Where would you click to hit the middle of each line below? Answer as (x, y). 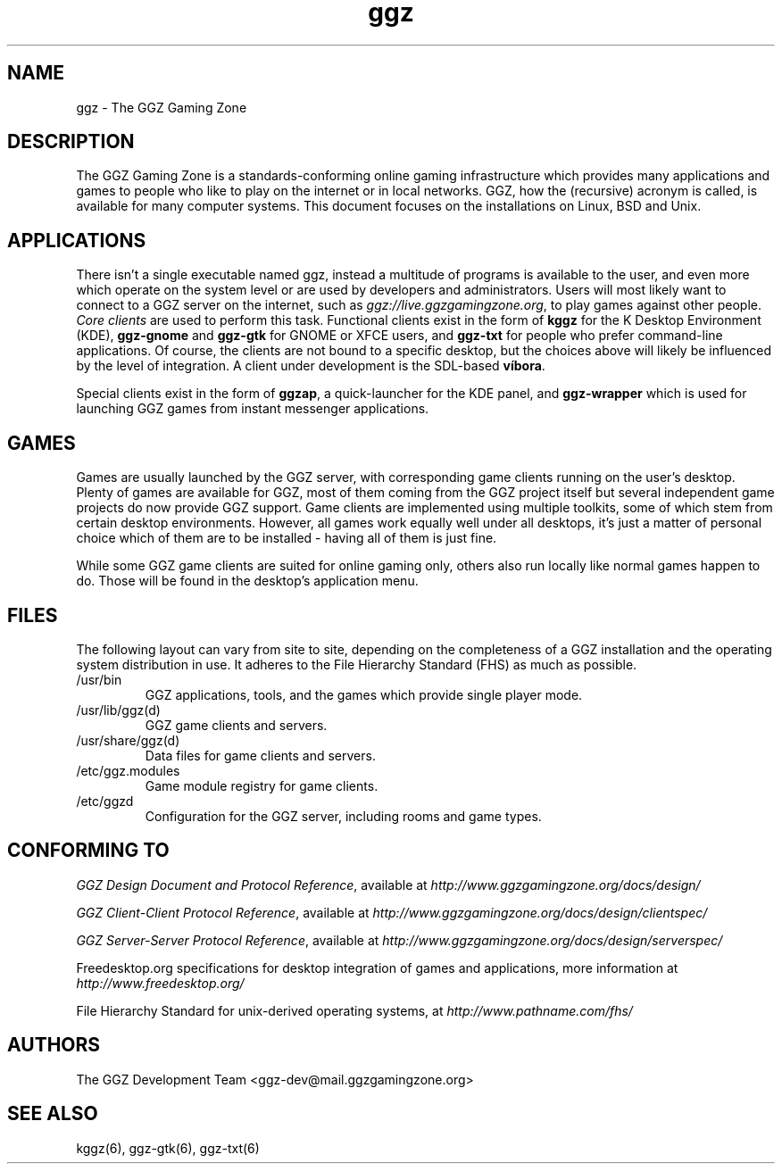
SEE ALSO (53, 1114)
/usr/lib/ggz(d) (118, 710)
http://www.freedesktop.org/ (160, 983)
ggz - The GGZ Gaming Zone (162, 107)
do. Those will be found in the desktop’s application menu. (247, 581)
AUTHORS (54, 1045)
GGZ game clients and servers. (236, 725)
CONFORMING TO (88, 851)
